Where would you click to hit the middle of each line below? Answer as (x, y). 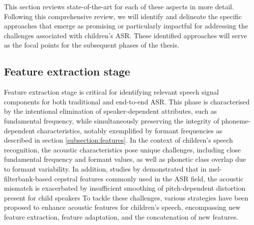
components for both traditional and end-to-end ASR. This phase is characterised (127, 101)
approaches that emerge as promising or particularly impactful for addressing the (126, 26)
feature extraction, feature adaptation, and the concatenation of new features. (121, 216)
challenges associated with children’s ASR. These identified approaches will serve (126, 35)
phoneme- (236, 120)
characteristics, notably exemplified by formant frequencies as (130, 130)
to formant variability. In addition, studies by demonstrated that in (105, 168)
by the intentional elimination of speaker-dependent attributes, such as (111, 111)
